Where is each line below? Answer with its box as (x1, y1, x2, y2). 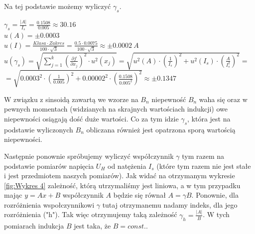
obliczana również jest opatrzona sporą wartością (86, 124, 236, 134)
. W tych (203, 209, 230, 220)
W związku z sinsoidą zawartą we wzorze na (4, 94, 138, 104)
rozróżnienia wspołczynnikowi (4, 199, 95, 210)
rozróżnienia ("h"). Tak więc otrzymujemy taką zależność (4, 209, 177, 220)
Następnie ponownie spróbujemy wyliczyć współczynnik (4, 150, 174, 161)
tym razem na (182, 150, 224, 161)
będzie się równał (113, 190, 166, 200)
